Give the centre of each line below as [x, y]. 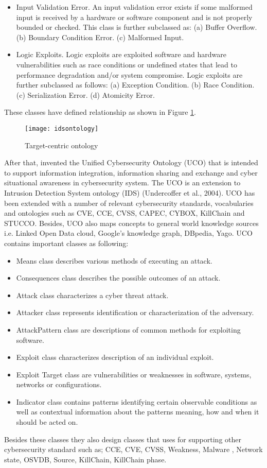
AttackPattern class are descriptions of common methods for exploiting [128, 329]
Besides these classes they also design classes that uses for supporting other [123, 439]
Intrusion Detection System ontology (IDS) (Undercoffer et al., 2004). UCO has [130, 192]
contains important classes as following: [66, 243]
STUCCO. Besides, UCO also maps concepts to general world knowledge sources [131, 223]
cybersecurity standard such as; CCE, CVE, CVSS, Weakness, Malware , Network [133, 449]
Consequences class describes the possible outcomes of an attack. [118, 278]
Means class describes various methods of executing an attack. [114, 260]
